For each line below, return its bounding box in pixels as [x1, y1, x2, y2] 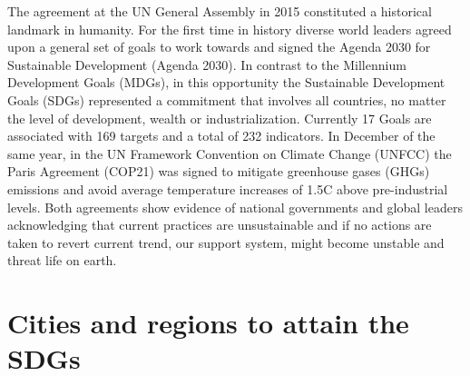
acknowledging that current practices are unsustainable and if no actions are [7, 215, 432, 234]
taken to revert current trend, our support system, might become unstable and [7, 233, 445, 252]
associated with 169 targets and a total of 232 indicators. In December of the [7, 126, 436, 145]
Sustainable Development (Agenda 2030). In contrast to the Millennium [7, 54, 406, 74]
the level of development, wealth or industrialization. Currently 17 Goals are [7, 108, 432, 127]
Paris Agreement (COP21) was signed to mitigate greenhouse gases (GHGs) [7, 162, 430, 181]
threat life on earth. [7, 251, 117, 270]
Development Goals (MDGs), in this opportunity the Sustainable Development [7, 73, 446, 92]
